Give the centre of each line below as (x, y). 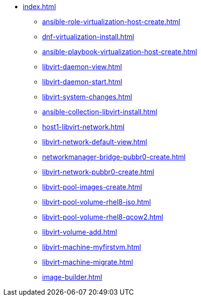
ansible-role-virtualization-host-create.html (111, 22)
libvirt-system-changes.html (87, 97)
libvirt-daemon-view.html (82, 67)
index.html (39, 7)
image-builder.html (72, 277)
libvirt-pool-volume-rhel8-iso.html (97, 202)
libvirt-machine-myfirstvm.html (92, 247)
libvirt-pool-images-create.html (92, 187)
